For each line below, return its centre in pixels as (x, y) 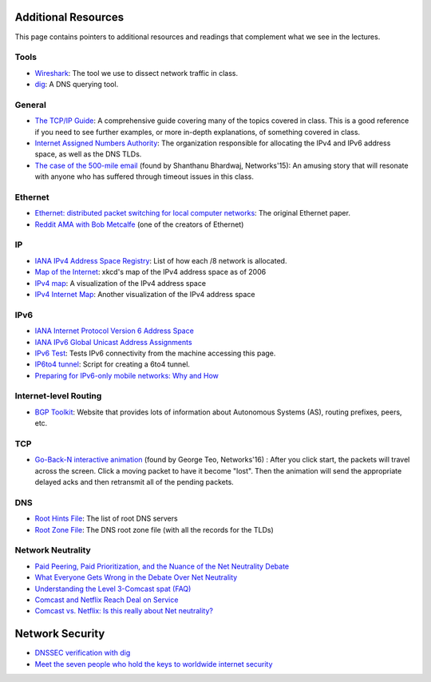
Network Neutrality (53, 550)
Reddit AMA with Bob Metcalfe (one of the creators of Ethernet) (139, 224)
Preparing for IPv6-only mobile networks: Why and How (127, 375)
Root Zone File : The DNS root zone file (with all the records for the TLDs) (154, 529)
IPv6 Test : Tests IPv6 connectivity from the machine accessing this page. (155, 353)
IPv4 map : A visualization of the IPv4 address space (121, 283)
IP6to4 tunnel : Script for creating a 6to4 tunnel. (113, 364)
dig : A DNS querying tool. (77, 85)
